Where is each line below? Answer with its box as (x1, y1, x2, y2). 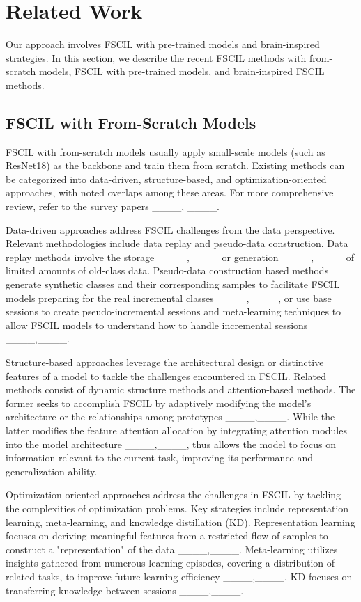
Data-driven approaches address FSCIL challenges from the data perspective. (6, 222, 335, 237)
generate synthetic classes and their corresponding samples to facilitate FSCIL (6, 277, 340, 292)
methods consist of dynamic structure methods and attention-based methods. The (6, 382, 356, 397)
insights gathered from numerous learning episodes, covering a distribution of (6, 555, 335, 570)
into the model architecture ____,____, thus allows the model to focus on (6, 436, 336, 451)
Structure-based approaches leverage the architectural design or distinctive (6, 355, 324, 370)
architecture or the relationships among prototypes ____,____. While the (6, 409, 335, 424)
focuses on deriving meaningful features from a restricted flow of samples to (6, 528, 328, 543)
